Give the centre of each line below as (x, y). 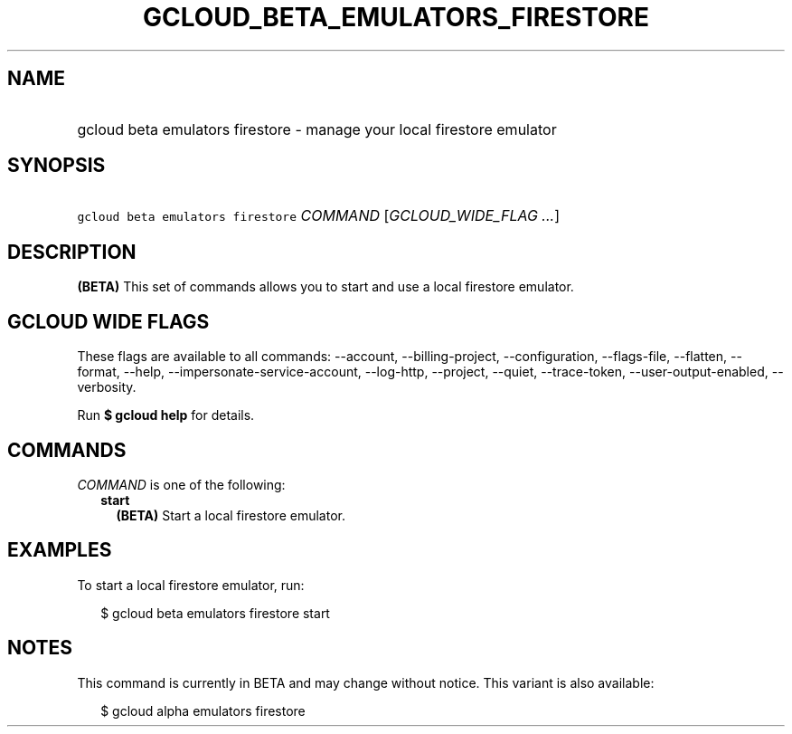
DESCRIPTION (72, 252)
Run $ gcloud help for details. (166, 415)
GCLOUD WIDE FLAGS (108, 321)
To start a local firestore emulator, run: (191, 585)
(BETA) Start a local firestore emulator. (231, 515)
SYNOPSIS (57, 166)
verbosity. (107, 387)
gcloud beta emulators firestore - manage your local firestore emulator (317, 129)
